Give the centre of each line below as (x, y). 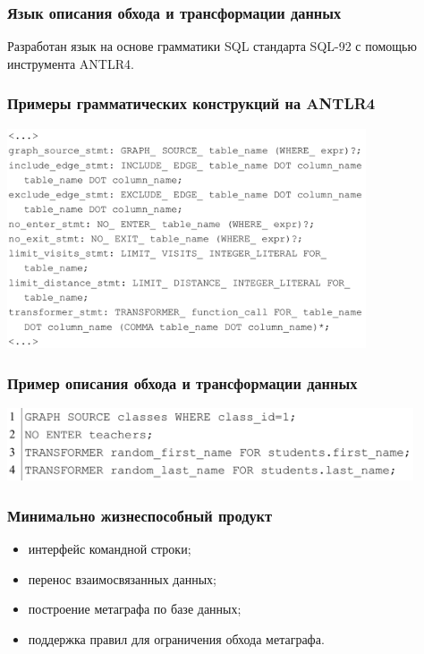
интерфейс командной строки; (110, 548)
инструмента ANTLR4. (71, 63)
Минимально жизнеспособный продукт (140, 515)
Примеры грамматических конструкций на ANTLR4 (191, 103)
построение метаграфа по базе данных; (135, 609)
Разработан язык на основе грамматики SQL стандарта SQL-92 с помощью (212, 46)
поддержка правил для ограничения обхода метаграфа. (176, 638)
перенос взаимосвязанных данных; (122, 578)
